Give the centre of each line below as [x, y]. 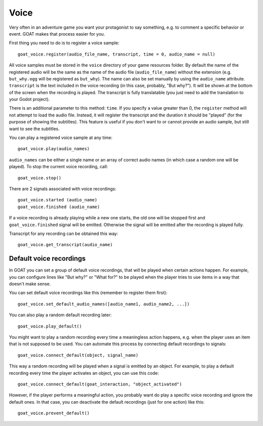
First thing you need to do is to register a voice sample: [64, 43]
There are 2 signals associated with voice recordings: [63, 189]
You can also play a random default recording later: [60, 315]
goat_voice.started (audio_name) [57, 200]
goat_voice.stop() [40, 178]
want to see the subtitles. [34, 129]
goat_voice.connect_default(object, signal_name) [78, 355]
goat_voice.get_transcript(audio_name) [65, 245]
